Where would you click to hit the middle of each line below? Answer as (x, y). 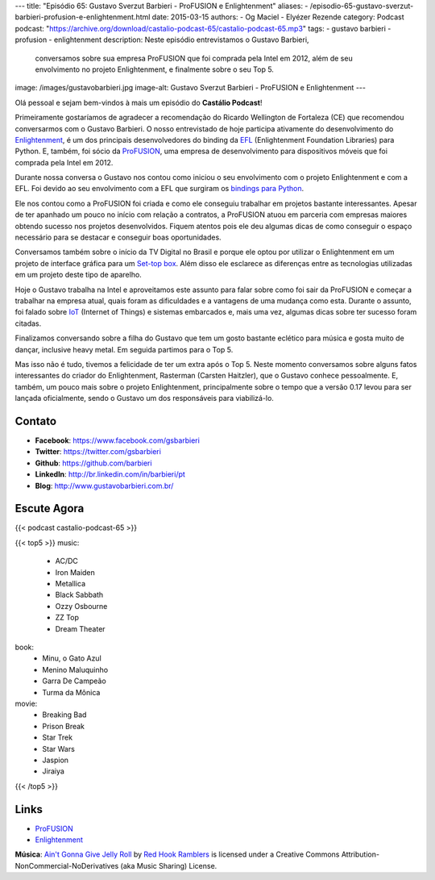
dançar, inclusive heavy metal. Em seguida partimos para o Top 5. (124, 349)
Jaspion (55, 760)
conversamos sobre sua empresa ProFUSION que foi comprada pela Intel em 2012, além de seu (194, 58)
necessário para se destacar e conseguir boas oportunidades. (118, 237)
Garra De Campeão (74, 681)
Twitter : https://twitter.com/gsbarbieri (98, 452)
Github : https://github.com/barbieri (93, 463)
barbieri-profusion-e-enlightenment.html (83, 17)
